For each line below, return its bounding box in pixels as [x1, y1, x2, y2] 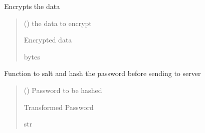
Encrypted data [24, 34, 72, 45]
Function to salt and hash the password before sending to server [4, 68, 201, 78]
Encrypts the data [4, 1, 60, 11]
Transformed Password [24, 101, 94, 112]
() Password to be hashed [24, 84, 102, 95]
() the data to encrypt [24, 17, 92, 28]
